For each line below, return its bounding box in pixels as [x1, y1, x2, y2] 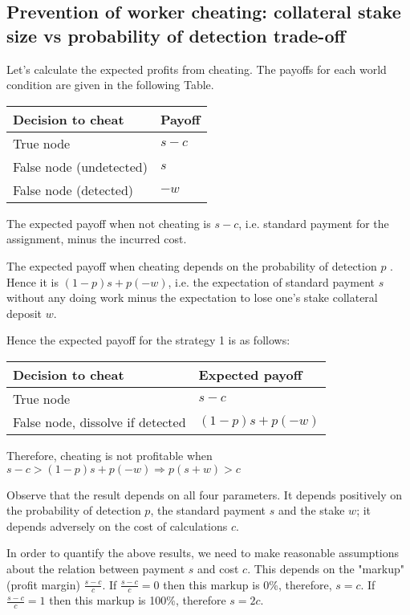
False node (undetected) [13, 157, 148, 176]
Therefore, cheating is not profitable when [6, 446, 213, 463]
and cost [197, 560, 239, 576]
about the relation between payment [6, 560, 185, 576]
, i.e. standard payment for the [238, 214, 389, 231]
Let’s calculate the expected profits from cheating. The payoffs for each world [6, 60, 387, 77]
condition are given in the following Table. [6, 76, 214, 93]
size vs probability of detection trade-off [6, 22, 346, 47]
